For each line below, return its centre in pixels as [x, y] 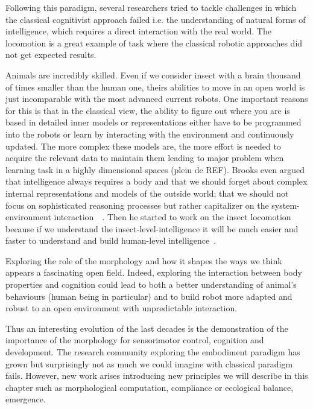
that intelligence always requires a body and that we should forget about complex [156, 181]
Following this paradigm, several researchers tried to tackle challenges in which [151, 7]
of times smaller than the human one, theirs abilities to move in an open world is [155, 87]
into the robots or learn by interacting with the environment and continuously [150, 134]
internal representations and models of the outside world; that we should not [147, 193]
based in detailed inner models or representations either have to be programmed [153, 122]
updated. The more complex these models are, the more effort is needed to [143, 146]
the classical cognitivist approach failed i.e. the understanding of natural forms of [156, 19]
